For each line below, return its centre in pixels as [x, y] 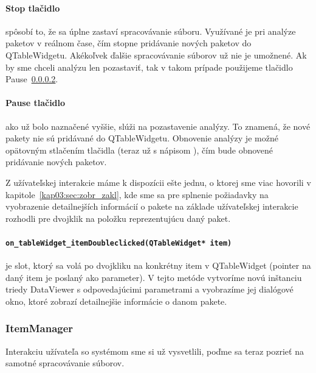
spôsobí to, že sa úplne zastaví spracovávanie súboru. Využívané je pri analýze [151, 31]
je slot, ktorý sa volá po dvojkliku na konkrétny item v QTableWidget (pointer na [158, 265]
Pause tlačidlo [36, 103]
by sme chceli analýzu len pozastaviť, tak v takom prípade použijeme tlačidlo [149, 67]
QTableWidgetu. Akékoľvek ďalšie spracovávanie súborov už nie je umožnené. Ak [156, 55]
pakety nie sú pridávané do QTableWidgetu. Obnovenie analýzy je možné [142, 138]
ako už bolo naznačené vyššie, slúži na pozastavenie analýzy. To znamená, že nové [158, 126]
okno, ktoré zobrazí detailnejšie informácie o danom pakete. [116, 301]
